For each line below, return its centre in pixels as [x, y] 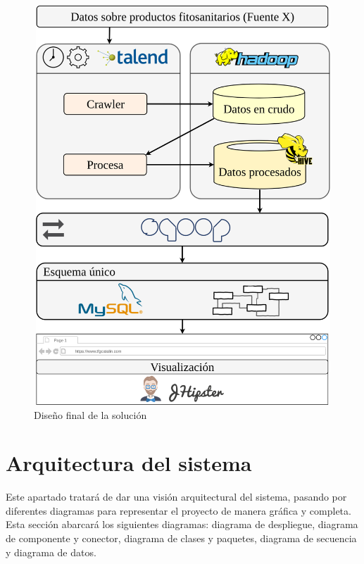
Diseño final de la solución [90, 414]
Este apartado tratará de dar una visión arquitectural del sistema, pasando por [176, 497]
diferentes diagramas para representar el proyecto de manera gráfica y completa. [178, 510]
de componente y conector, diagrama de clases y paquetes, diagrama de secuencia [181, 538]
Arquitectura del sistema [129, 463]
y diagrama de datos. [51, 552]
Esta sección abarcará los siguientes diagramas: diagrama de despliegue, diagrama [182, 524]
